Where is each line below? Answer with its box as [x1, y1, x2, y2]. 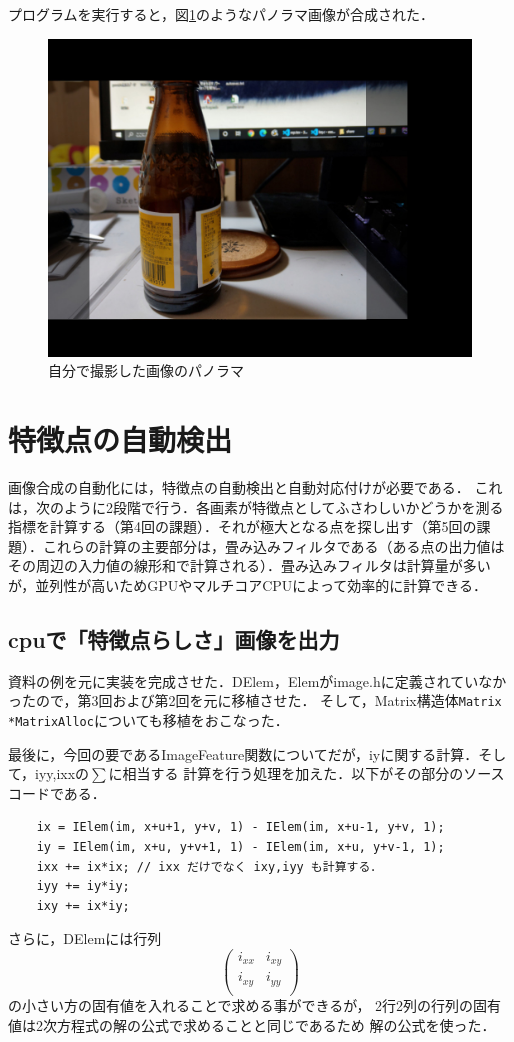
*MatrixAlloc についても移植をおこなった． [8, 709, 289, 730]
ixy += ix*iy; [36, 898, 130, 913]
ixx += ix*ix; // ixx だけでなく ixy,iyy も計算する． [36, 859, 383, 874]
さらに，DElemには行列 [8, 928, 162, 949]
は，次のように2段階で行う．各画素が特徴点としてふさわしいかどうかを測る [8, 496, 504, 517]
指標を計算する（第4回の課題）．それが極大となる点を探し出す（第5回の [8, 516, 477, 537]
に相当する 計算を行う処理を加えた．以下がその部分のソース [108, 763, 505, 784]
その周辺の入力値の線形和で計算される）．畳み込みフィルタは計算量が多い [8, 555, 491, 576]
